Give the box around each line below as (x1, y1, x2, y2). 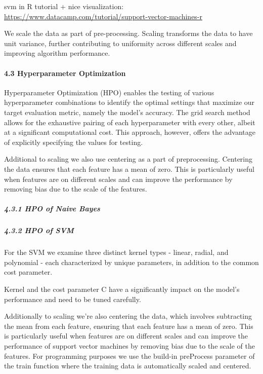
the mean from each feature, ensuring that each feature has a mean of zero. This (4, 320, 253, 331)
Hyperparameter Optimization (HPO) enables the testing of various (4, 87, 214, 97)
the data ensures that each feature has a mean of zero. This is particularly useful (4, 163, 254, 174)
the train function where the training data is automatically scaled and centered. (4, 360, 251, 371)
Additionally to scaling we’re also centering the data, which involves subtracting (4, 311, 252, 321)
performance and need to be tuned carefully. (4, 293, 141, 304)
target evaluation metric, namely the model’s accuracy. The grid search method (4, 106, 250, 117)
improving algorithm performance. (4, 48, 110, 58)
